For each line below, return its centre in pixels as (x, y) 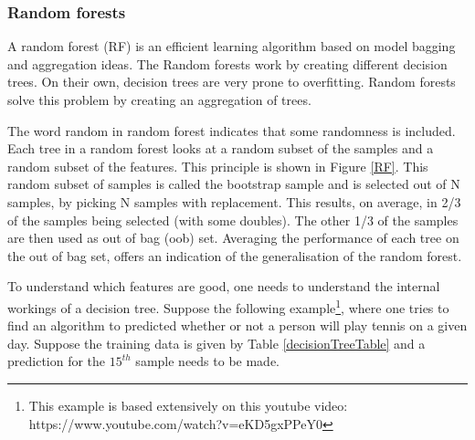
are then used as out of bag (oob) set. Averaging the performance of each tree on (233, 238)
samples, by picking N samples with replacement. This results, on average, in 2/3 (234, 201)
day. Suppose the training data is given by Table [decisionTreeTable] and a (216, 343)
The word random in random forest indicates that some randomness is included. (232, 130)
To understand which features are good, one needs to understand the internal (224, 286)
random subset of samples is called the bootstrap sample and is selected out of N (234, 184)
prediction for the (57, 361)
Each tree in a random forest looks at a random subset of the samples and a (221, 148)
